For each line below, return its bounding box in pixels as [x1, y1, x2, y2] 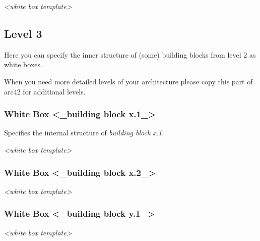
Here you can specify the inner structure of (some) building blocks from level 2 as [4, 49, 256, 60]
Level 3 [4, 25, 42, 41]
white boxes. [4, 59, 42, 70]
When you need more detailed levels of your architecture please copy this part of [4, 76, 253, 86]
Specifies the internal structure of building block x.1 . [4, 127, 164, 138]
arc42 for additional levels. [4, 86, 86, 97]
